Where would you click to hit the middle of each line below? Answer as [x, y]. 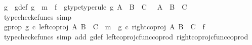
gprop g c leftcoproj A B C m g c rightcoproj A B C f [104, 27]
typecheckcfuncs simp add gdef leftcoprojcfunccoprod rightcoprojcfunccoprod [126, 36]
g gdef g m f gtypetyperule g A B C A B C [95, 7]
